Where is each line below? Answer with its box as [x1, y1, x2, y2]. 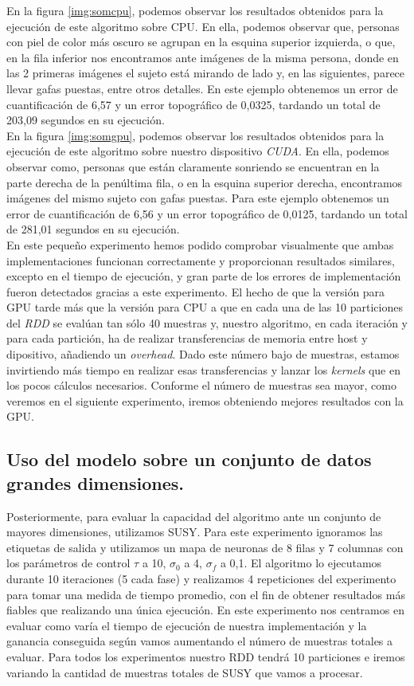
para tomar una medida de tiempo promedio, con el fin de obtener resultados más [6, 586, 405, 602]
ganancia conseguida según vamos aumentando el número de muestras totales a [6, 633, 393, 649]
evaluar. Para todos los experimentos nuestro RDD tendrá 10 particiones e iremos [6, 648, 405, 664]
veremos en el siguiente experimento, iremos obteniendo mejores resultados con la [6, 392, 404, 409]
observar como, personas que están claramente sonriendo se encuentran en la [6, 158, 380, 174]
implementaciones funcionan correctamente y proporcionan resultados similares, [6, 252, 395, 269]
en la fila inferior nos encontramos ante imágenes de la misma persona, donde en [6, 49, 399, 65]
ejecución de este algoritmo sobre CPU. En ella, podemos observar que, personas [6, 18, 400, 34]
